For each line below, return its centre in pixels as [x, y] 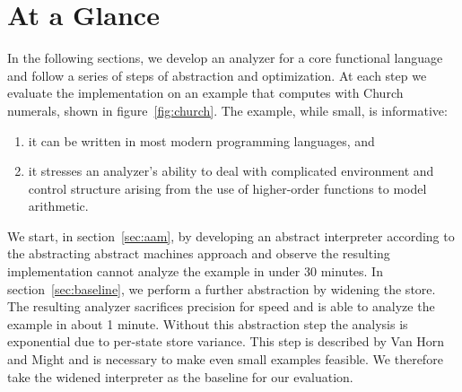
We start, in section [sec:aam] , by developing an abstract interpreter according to [231, 235]
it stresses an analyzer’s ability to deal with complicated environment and [231, 171]
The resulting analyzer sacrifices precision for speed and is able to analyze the [221, 306]
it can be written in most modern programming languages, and [201, 140]
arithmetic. [58, 206]
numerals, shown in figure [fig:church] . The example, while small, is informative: [227, 110]
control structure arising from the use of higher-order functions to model [227, 188]
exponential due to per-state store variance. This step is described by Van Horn [226, 341]
